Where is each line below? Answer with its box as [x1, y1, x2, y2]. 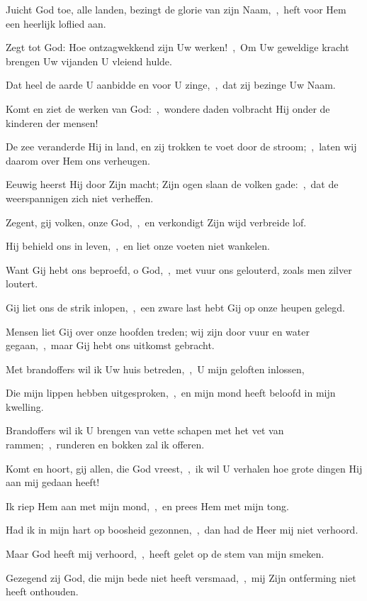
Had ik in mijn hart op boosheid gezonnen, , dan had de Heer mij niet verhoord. [6, 522, 358, 537]
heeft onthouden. [6, 584, 79, 599]
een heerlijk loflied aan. [6, 16, 106, 31]
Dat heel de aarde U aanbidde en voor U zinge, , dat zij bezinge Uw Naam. [6, 77, 336, 92]
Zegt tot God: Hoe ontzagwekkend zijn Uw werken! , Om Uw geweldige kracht [6, 40, 349, 55]
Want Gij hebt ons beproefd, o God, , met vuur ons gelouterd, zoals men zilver [6, 262, 352, 277]
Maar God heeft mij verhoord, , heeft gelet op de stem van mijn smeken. [6, 546, 324, 561]
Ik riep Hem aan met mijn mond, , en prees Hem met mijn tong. [6, 498, 289, 513]
